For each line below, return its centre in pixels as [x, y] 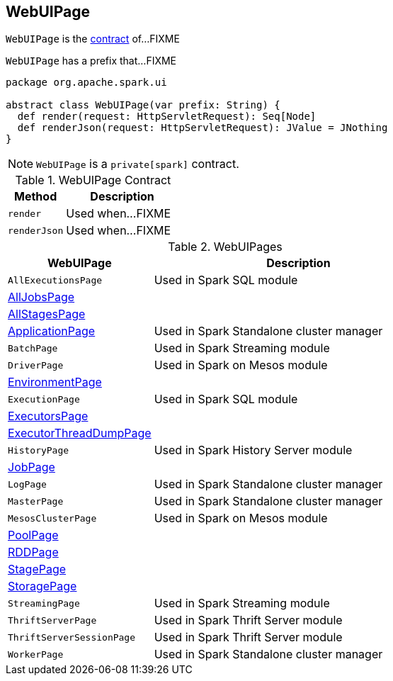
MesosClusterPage [52, 518]
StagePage [37, 569]
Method [36, 197]
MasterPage [36, 501]
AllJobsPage [41, 297]
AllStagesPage [47, 314]
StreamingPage [44, 603]
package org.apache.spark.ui [86, 83]
